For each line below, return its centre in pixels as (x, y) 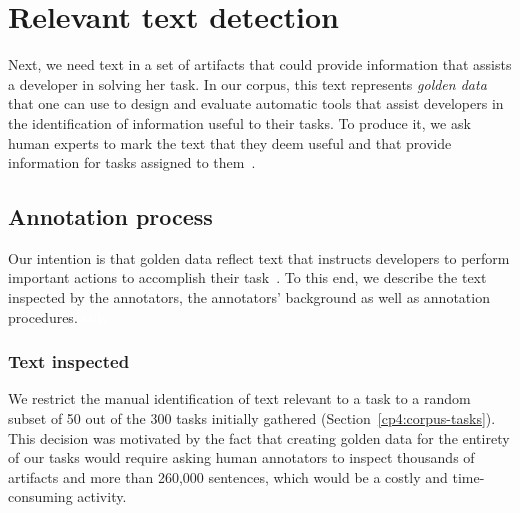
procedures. (43, 316)
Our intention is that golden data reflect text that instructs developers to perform (259, 257)
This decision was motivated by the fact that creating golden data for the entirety (259, 437)
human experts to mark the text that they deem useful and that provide (230, 142)
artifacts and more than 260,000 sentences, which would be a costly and (228, 476)
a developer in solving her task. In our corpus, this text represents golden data (247, 83)
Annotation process (110, 216)
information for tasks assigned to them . (132, 162)
